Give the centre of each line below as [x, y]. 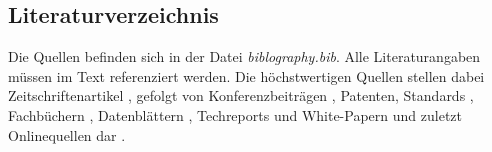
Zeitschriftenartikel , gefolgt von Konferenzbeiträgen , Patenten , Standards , [241, 95]
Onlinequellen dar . [67, 134]
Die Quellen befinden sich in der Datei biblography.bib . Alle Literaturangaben [244, 56]
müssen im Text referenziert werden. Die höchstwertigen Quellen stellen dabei [246, 75]
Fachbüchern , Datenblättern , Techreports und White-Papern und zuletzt [235, 114]
